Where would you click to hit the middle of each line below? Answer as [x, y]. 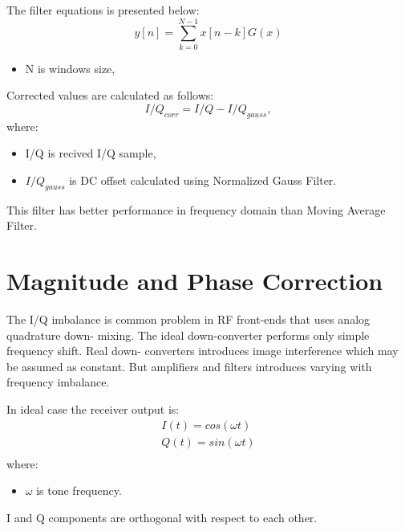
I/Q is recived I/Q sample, [91, 153]
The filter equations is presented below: [103, 10]
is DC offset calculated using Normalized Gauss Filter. [203, 180]
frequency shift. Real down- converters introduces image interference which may [202, 351]
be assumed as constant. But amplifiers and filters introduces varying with [189, 366]
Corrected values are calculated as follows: [110, 95]
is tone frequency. [79, 490]
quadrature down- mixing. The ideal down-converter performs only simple [188, 335]
